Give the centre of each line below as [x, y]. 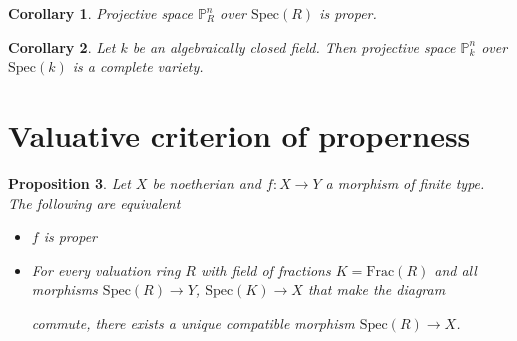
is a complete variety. [138, 66]
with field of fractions [265, 269]
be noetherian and [207, 182]
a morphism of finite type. [405, 182]
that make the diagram [376, 289]
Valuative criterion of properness [239, 134]
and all [455, 269]
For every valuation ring [106, 269]
